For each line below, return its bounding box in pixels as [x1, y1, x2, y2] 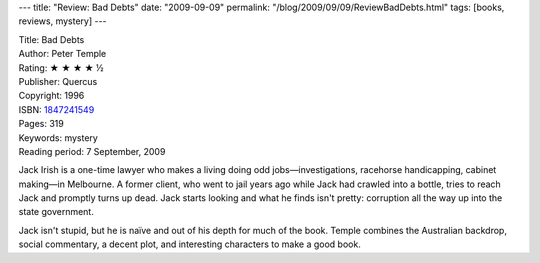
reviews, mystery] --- [18, 15, 107, 27]
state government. [18, 206, 94, 218]
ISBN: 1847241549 [18, 103, 95, 115]
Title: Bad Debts [18, 33, 85, 45]
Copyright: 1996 [18, 90, 85, 102]
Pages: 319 [18, 118, 64, 130]
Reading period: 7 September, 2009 [18, 145, 166, 157]
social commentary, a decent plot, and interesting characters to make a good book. [18, 238, 362, 250]
